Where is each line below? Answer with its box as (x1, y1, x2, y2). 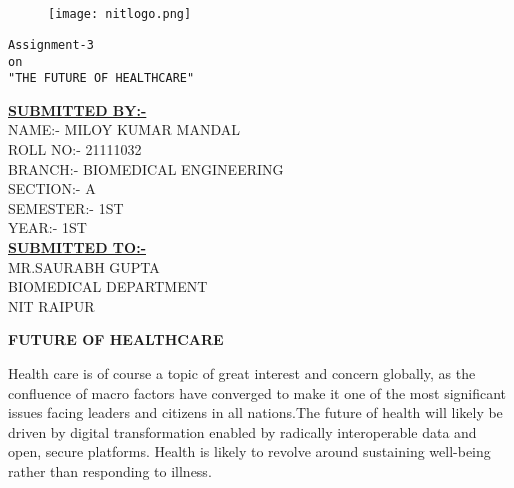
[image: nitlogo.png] (48, 7, 192, 22)
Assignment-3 (8, 37, 94, 52)
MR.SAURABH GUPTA (8, 256, 160, 277)
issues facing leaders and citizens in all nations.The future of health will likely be (8, 402, 503, 423)
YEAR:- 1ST (8, 217, 87, 238)
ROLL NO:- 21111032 (8, 139, 142, 159)
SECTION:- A (8, 178, 96, 199)
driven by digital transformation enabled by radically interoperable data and (8, 421, 477, 442)
